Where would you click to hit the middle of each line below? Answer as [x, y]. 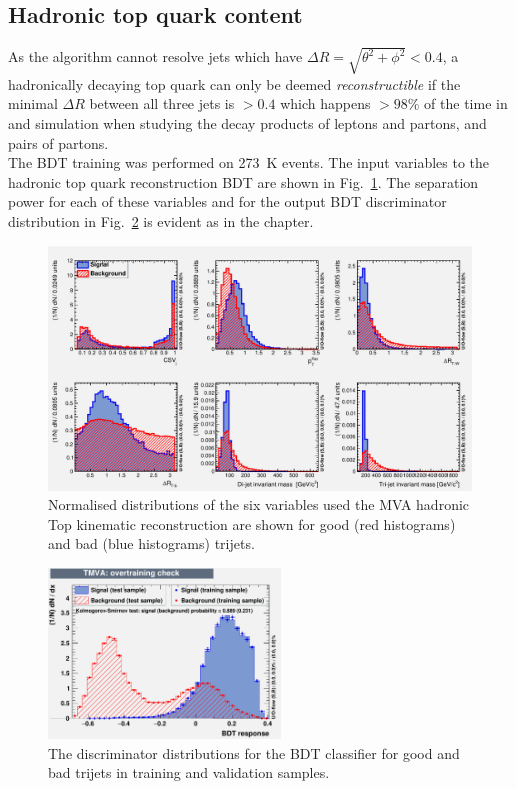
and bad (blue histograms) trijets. [151, 543]
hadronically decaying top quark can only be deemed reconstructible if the [234, 83]
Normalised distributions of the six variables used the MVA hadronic [259, 504]
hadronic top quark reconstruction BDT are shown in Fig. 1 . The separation [243, 181]
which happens [325, 103]
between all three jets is [162, 103]
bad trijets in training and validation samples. [189, 772]
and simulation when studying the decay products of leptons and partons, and [247, 122]
